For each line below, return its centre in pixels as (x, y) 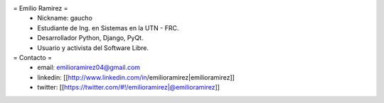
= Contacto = (33, 57)
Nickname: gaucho (65, 18)
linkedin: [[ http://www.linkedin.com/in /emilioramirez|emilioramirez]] (136, 77)
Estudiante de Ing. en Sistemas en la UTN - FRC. (108, 28)
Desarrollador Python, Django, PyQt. (90, 38)
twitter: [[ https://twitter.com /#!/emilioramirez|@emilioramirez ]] (129, 87)
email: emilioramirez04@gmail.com (89, 68)
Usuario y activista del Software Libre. (93, 48)
